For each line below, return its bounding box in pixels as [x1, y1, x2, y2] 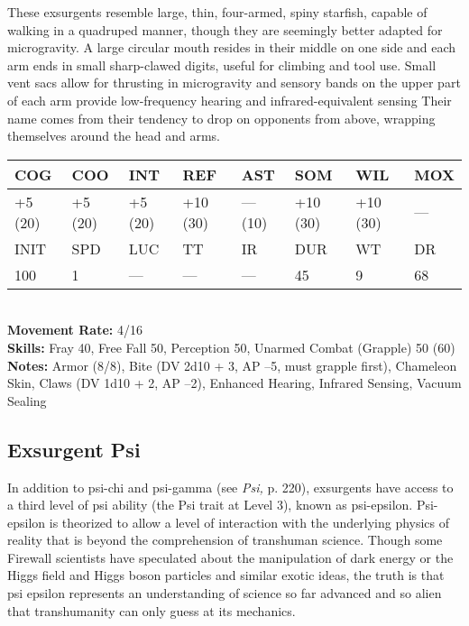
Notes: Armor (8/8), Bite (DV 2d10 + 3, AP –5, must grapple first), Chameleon [7, 355, 457, 374]
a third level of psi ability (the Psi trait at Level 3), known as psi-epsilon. [7, 495, 413, 514]
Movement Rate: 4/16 [7, 320, 143, 339]
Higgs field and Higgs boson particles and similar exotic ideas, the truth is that [7, 566, 445, 585]
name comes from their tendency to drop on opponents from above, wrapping [7, 108, 436, 127]
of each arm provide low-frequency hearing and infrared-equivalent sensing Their [7, 90, 452, 109]
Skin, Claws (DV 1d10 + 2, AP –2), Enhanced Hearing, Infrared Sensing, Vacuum [7, 373, 462, 392]
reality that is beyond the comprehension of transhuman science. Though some [7, 530, 443, 549]
